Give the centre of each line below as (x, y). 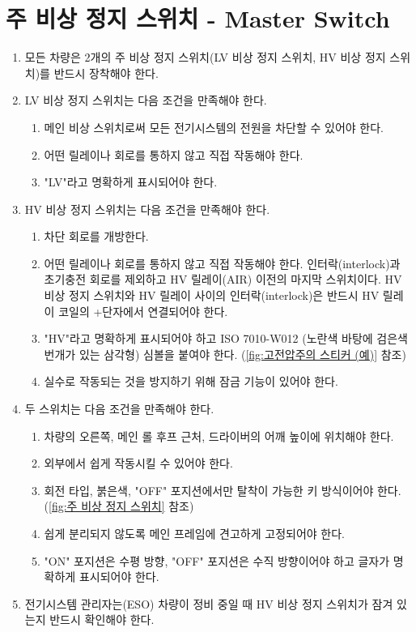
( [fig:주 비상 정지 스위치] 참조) (119, 506)
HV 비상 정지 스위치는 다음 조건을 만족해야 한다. (147, 209)
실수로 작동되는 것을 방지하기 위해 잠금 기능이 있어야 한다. (191, 381)
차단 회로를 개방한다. (96, 236)
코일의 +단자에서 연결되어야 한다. (143, 311)
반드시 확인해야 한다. (102, 619)
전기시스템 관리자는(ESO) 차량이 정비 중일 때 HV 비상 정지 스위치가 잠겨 (209, 603)
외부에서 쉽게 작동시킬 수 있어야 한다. (138, 463)
